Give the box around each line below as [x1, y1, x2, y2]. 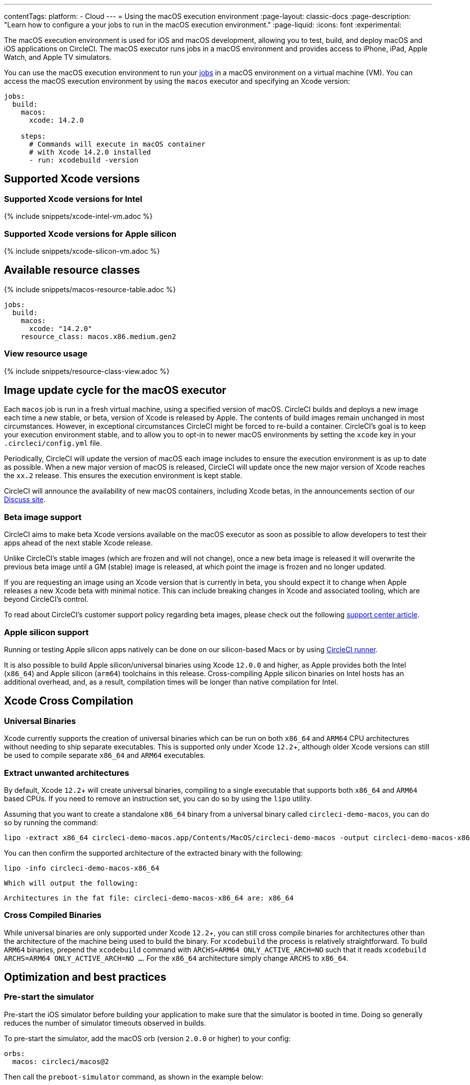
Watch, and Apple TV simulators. [4, 53, 112, 61]
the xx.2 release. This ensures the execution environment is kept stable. [4, 471, 242, 480]
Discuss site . [4, 495, 46, 504]
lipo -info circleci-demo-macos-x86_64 [4, 864, 159, 872]
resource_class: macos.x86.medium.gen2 [20, 332, 176, 341]
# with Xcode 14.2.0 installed [29, 148, 151, 156]
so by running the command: [4, 818, 98, 827]
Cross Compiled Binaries [4, 910, 102, 920]
